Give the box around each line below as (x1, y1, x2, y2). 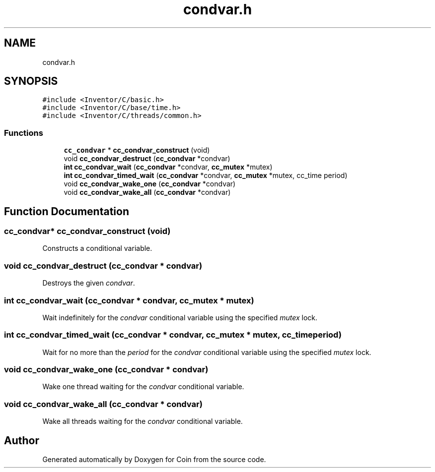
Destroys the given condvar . (42, 279, 135, 288)
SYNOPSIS (4, 75, 58, 88)
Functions (4, 127, 43, 138)
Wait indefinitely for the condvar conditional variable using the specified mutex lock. (42, 313, 318, 322)
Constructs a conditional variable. (42, 244, 152, 253)
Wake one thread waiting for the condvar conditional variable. (42, 382, 244, 391)
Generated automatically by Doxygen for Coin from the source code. (42, 455, 266, 464)
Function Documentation (4, 205, 129, 218)
